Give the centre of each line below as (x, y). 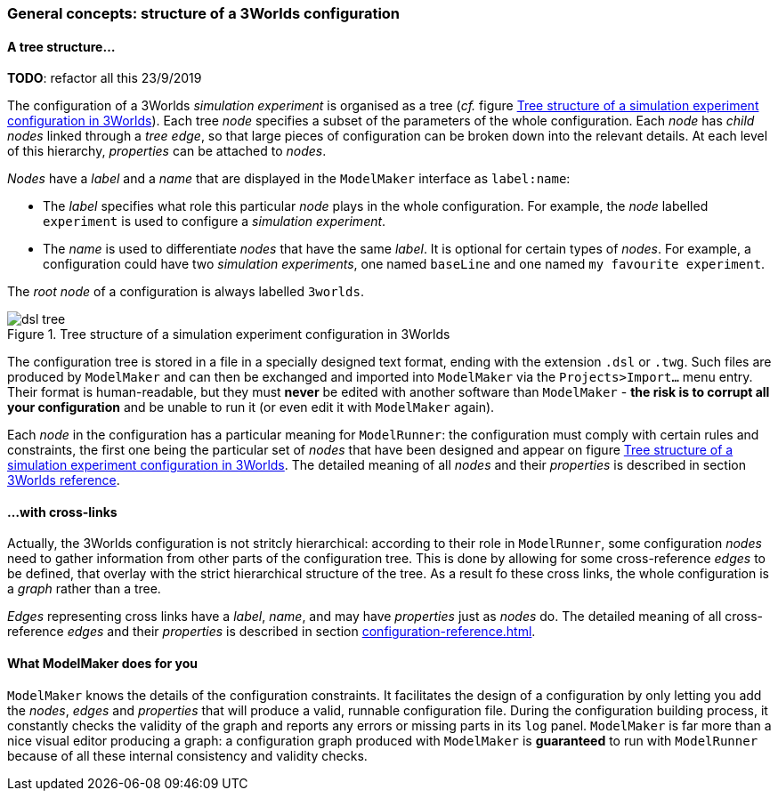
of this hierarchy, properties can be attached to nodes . (167, 151)
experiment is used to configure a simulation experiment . (215, 222)
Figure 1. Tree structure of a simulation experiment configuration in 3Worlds (229, 335)
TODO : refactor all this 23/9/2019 (105, 78)
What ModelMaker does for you (102, 664)
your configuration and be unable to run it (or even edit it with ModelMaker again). (251, 407)
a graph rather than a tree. (84, 589)
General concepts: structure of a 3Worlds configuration (204, 13)
